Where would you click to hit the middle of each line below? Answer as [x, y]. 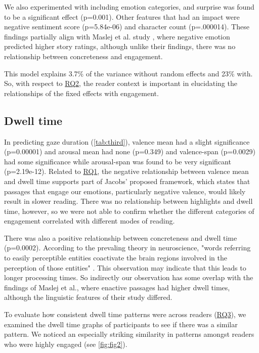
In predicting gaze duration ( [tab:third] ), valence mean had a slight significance [127, 141]
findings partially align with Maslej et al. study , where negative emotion [117, 36]
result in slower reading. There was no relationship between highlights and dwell [128, 201]
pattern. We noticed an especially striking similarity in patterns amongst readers [129, 334]
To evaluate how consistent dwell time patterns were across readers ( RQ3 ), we [125, 314]
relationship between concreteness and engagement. [83, 56]
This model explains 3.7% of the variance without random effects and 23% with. [128, 73]
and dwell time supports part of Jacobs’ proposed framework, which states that [127, 181]
